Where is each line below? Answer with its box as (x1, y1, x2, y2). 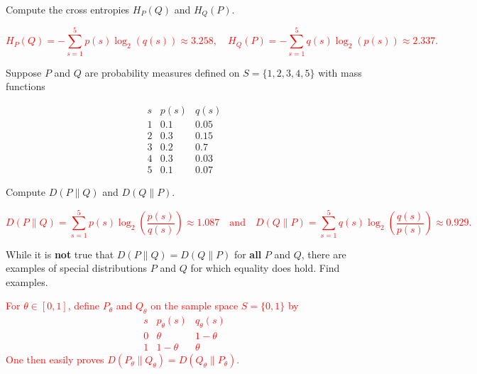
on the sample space (150, 298, 238, 313)
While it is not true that (6, 246, 114, 261)
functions (6, 79, 45, 94)
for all (234, 246, 262, 261)
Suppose (6, 65, 42, 79)
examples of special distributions (6, 260, 148, 275)
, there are (301, 246, 346, 261)
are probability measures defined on (84, 65, 240, 79)
